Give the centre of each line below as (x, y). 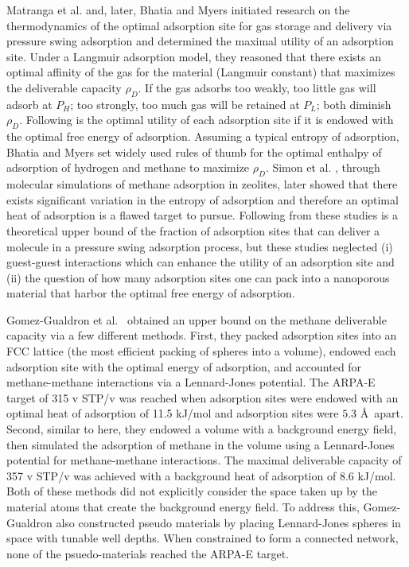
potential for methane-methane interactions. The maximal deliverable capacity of (204, 460)
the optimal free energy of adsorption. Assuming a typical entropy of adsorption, (203, 136)
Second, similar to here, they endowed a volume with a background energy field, (202, 429)
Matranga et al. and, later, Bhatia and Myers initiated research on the (178, 10)
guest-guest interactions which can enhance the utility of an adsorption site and (201, 262)
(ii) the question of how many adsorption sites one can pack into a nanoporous (198, 277)
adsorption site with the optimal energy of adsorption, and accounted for (184, 366)
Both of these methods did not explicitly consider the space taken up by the (192, 491)
